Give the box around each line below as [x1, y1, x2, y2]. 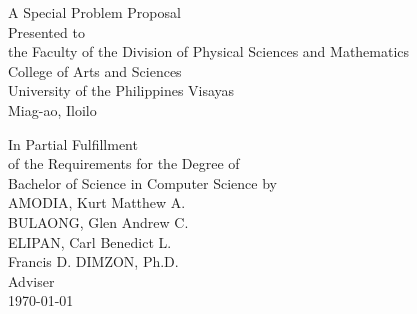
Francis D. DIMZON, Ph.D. [8, 251, 179, 272]
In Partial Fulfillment [8, 133, 138, 154]
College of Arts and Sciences [8, 60, 182, 81]
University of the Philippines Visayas [8, 80, 235, 101]
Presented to [8, 21, 85, 42]
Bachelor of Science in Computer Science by [8, 172, 277, 193]
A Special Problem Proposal [8, 2, 181, 22]
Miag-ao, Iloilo [8, 99, 97, 120]
